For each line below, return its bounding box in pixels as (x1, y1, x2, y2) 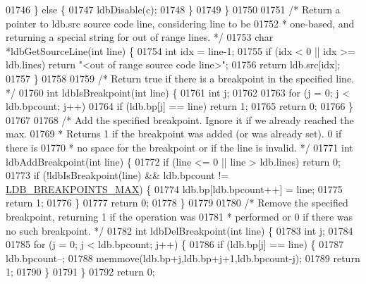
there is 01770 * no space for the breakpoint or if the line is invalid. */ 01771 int (6, 140, 353, 154)
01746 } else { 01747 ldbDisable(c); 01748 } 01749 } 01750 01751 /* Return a (6, 2, 341, 16)
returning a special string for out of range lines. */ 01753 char (6, 30, 274, 44)
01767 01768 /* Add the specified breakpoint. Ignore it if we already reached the (6, 112, 354, 127)
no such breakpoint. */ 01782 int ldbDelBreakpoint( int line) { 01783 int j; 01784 (6, 223, 353, 237)
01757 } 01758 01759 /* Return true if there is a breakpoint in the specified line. (6, 70, 355, 85)
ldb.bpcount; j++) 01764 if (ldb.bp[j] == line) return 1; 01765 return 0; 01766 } (6, 99, 354, 113)
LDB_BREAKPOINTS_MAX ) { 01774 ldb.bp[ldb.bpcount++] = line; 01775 (6, 181, 343, 196)
